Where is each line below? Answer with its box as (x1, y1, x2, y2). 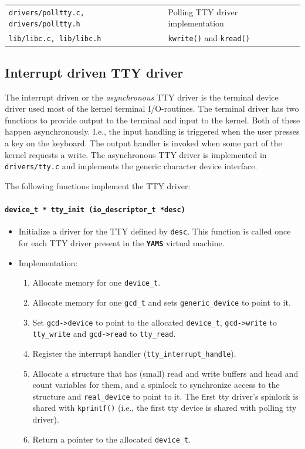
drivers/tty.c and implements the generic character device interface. (5, 160, 257, 172)
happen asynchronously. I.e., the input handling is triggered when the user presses (5, 125, 300, 138)
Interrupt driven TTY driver (5, 63, 184, 81)
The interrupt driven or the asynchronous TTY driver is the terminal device (5, 91, 279, 103)
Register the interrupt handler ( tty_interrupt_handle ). (32, 347, 236, 359)
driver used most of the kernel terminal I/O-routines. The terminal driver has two (5, 102, 299, 115)
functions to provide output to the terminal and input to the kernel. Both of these (5, 113, 300, 126)
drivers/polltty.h (9, 20, 80, 29)
